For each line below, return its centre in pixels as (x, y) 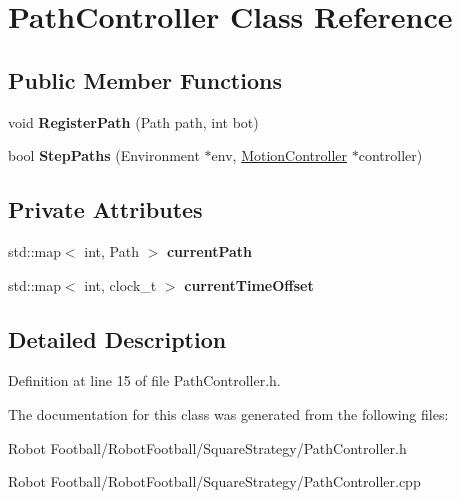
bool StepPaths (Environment (104, 155)
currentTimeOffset (249, 284)
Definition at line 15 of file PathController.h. (144, 380)
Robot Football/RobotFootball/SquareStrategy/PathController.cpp (214, 481)
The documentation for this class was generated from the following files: (228, 413)
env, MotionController (279, 155)
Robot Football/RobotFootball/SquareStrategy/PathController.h (207, 447)
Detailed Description (117, 338)
